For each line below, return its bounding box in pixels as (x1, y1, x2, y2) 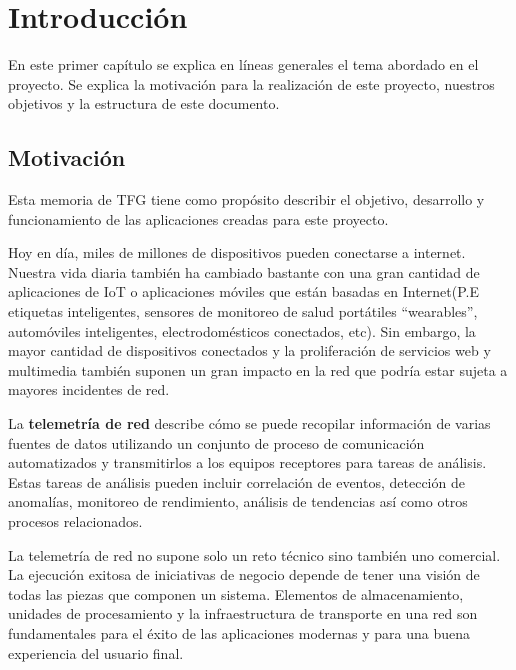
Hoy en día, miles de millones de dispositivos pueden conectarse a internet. (8, 242, 466, 263)
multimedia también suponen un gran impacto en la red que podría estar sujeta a (8, 359, 508, 380)
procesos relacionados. (8, 511, 143, 532)
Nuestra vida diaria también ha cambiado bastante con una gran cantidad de (8, 261, 480, 282)
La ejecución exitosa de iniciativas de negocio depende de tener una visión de (8, 564, 480, 585)
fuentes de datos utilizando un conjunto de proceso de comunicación (8, 432, 425, 453)
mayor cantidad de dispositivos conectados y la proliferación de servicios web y (8, 340, 491, 361)
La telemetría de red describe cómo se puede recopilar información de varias (8, 413, 491, 434)
